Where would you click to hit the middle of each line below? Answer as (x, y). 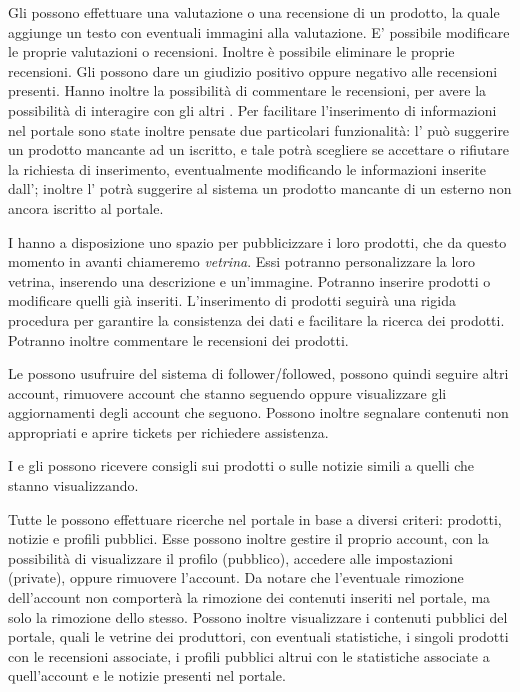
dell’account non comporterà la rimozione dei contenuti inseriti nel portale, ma (249, 597)
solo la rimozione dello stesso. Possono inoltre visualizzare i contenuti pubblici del (258, 616)
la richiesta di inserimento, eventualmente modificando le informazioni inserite (247, 168)
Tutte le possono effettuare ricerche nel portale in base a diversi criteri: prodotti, (255, 518)
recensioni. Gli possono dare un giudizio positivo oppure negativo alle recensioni (253, 70)
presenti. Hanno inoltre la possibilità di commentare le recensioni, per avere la (247, 90)
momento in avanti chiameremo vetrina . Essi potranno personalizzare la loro (241, 261)
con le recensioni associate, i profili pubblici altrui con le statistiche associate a (249, 655)
